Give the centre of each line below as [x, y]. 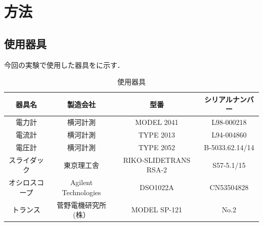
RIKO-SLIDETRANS [157, 160]
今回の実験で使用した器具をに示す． [64, 64]
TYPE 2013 [157, 135]
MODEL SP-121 [157, 210]
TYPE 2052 [157, 147]
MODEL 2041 [157, 122]
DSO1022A [157, 187]
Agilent [81, 182]
